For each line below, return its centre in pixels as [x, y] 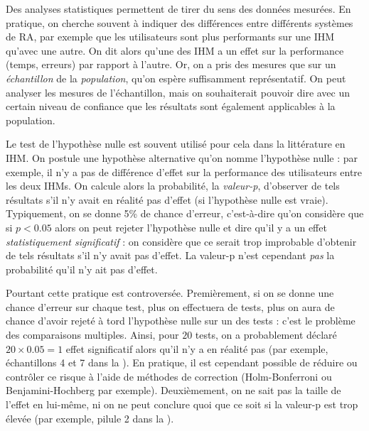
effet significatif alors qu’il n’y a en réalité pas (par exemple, [197, 348]
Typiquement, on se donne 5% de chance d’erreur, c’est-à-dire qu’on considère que [185, 213]
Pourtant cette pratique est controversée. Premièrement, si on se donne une [170, 293]
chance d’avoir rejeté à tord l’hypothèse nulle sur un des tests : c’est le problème [181, 321]
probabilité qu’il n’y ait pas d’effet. [82, 269]
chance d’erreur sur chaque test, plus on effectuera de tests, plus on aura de [170, 306]
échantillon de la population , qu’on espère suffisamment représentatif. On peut [176, 78]
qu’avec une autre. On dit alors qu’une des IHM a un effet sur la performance [175, 50]
